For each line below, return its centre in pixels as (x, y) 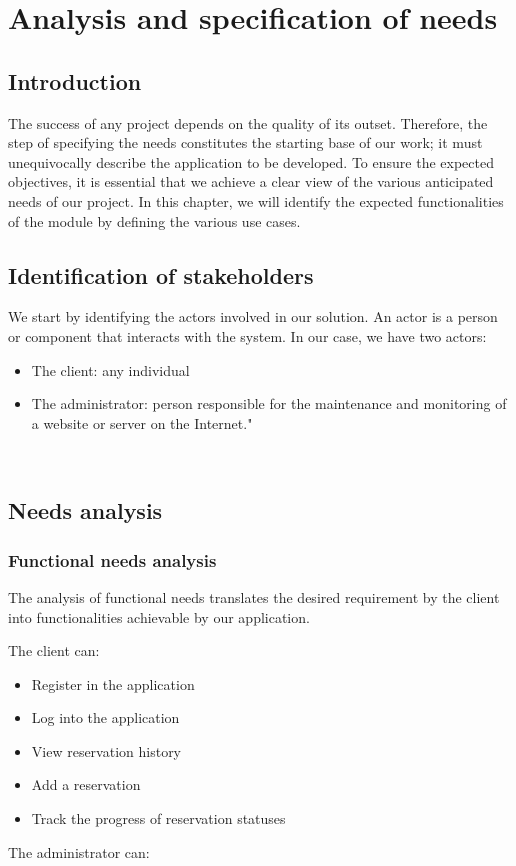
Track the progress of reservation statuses (158, 818)
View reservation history (106, 750)
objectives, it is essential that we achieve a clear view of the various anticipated (251, 181)
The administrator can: (79, 851)
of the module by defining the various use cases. (154, 220)
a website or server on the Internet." (142, 422)
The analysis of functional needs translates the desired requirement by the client (254, 596)
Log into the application (105, 717)
